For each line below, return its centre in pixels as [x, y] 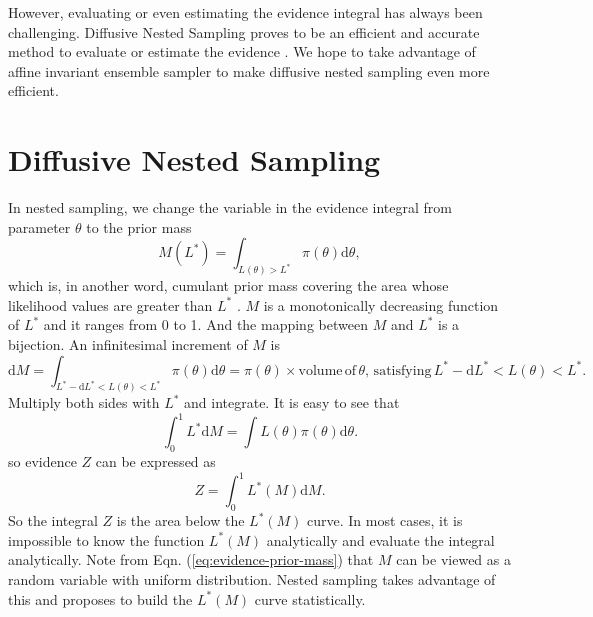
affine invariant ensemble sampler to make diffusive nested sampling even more [249, 70]
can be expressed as [155, 461]
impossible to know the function [106, 539]
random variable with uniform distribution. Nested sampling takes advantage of [252, 578]
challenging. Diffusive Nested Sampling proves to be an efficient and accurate [244, 31]
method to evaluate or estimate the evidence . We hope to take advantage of [242, 51]
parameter [39, 226]
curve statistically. [310, 598]
